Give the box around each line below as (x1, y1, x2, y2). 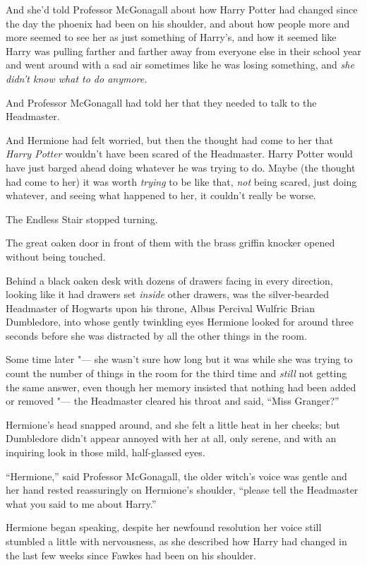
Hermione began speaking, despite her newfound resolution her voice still (6, 520, 322, 535)
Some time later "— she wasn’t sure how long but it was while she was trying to (6, 352, 353, 367)
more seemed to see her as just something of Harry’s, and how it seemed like (6, 30, 337, 44)
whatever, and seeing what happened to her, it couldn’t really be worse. (6, 188, 316, 203)
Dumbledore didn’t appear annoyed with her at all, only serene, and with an (6, 431, 337, 446)
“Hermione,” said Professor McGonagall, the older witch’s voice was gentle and (6, 468, 347, 483)
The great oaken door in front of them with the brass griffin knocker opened (6, 235, 335, 250)
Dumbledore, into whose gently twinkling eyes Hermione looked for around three (6, 314, 354, 329)
